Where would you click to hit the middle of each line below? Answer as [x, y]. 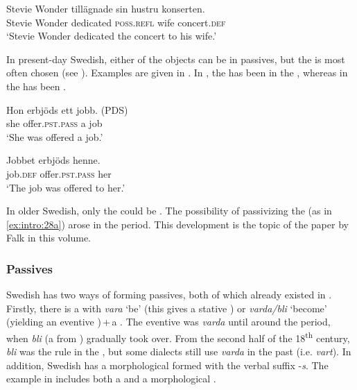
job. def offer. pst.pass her [59, 173]
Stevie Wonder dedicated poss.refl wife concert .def [116, 22]
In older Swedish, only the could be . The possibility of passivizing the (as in [169, 211]
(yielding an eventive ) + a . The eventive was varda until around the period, [168, 322]
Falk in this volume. [49, 238]
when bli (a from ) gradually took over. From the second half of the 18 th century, [178, 337]
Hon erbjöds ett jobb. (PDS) [67, 109]
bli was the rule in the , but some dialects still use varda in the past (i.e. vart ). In [179, 351]
